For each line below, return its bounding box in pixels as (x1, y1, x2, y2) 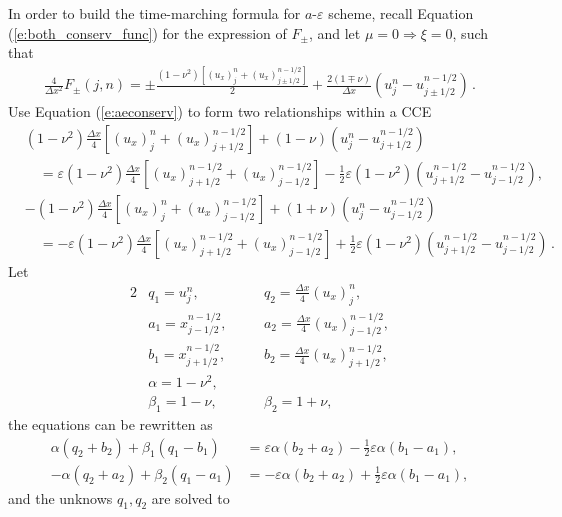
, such (452, 22, 489, 43)
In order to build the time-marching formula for (8, 3, 301, 23)
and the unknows (8, 487, 113, 508)
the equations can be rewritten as (8, 414, 213, 434)
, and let (308, 22, 361, 43)
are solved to (151, 487, 230, 508)
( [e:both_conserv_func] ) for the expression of (8, 22, 287, 43)
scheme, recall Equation (328, 3, 474, 23)
